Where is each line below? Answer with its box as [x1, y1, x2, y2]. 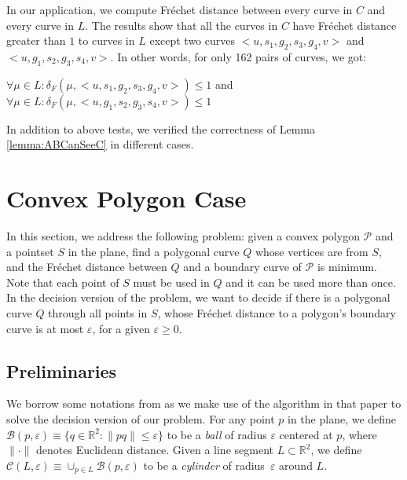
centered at [279, 426, 333, 442]
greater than [6, 32, 66, 49]
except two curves [149, 32, 235, 49]
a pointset [6, 243, 54, 259]
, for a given [92, 320, 150, 336]
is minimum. [317, 258, 377, 275]
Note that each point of [6, 273, 119, 290]
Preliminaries [6, 358, 117, 383]
